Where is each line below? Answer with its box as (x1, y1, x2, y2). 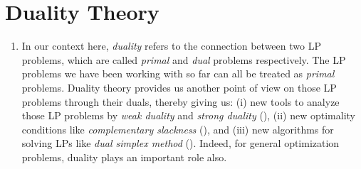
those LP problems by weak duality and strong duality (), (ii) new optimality (21, 108, 355, 123)
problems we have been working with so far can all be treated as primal (21, 66, 335, 81)
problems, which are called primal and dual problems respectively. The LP (21, 52, 346, 67)
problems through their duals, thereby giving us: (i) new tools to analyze (21, 94, 340, 109)
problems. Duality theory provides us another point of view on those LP (21, 80, 337, 94)
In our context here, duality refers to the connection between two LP (21, 38, 321, 53)
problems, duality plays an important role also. (21, 149, 227, 164)
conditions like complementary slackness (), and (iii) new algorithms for (21, 121, 334, 136)
